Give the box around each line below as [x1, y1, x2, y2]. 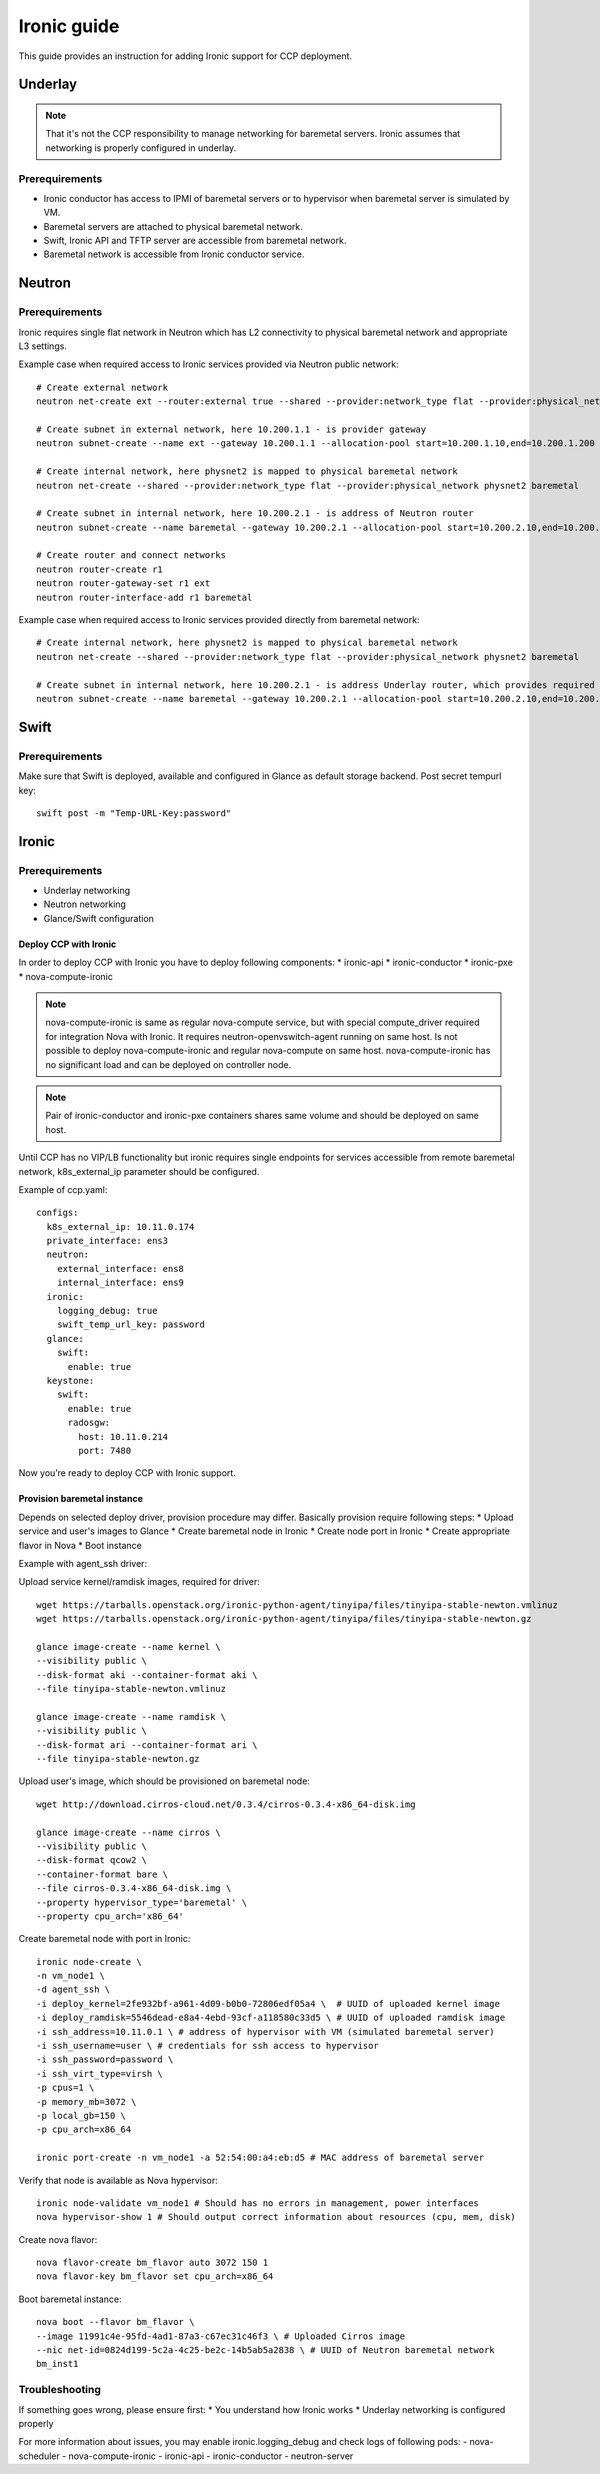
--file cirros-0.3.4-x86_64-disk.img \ [36, 1883, 232, 1894]
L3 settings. [18, 340, 67, 352]
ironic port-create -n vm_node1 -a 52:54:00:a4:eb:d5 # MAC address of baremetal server [36, 2152, 485, 2164]
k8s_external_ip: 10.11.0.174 [46, 1221, 195, 1232]
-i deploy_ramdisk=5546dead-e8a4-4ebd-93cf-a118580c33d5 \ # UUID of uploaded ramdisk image [36, 2012, 506, 2024]
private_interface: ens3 [46, 1235, 169, 1247]
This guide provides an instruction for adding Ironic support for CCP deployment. [18, 50, 353, 62]
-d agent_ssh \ [36, 1984, 111, 1995]
